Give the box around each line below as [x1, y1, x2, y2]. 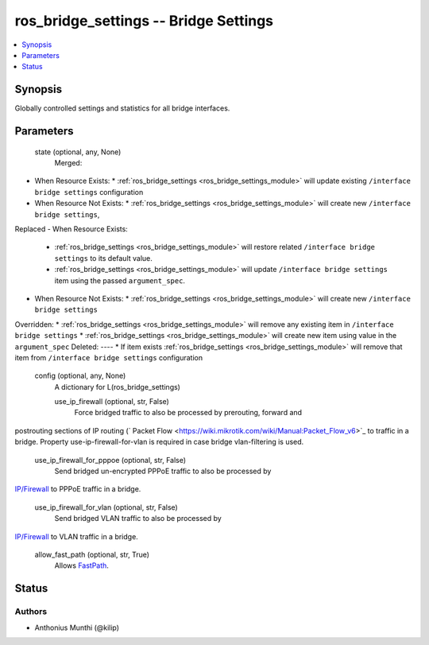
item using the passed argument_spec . [54, 275, 186, 286]
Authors [14, 606, 48, 617]
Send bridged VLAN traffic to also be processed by [54, 514, 222, 523]
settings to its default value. [54, 253, 153, 262]
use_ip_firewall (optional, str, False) [54, 397, 170, 406]
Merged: [54, 158, 83, 168]
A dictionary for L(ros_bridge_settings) [54, 382, 180, 391]
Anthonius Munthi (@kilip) [34, 623, 119, 632]
